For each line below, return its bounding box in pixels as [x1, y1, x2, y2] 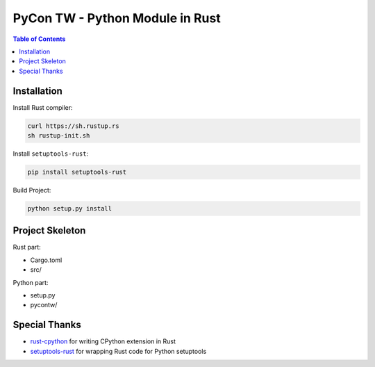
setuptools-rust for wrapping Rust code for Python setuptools [30, 347, 207, 355]
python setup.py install [27, 204, 112, 212]
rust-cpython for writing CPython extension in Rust [30, 337, 176, 345]
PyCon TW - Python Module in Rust [12, 10, 222, 26]
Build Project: [12, 186, 51, 194]
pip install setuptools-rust [27, 168, 127, 176]
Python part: [12, 278, 49, 286]
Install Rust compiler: [12, 103, 73, 111]
